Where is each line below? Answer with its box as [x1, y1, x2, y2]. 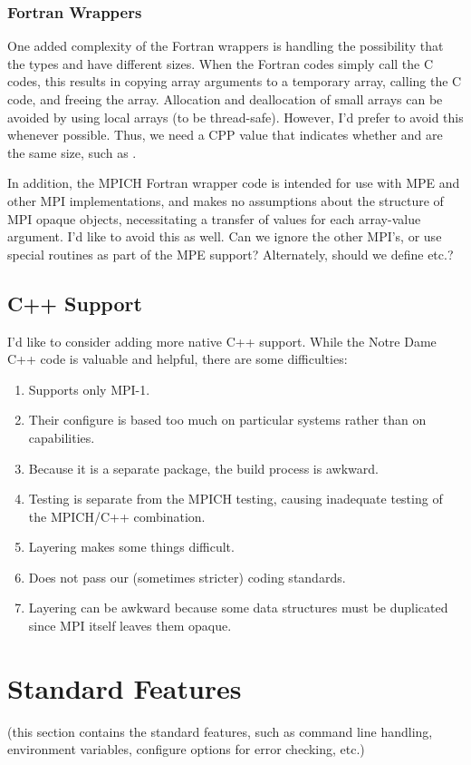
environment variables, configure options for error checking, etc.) [7, 740, 365, 759]
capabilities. [28, 427, 95, 446]
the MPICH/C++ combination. [28, 506, 206, 525]
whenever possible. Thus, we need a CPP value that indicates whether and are [7, 125, 443, 144]
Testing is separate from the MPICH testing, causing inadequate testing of [28, 489, 443, 508]
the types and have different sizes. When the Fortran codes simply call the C [7, 54, 434, 73]
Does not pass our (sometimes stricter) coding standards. [28, 567, 346, 586]
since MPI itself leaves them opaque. [28, 616, 232, 635]
